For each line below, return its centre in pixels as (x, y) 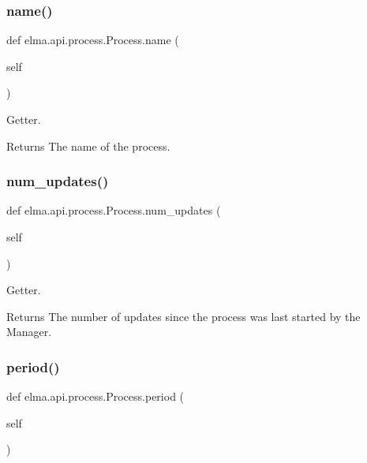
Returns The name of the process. (88, 146)
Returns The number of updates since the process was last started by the (183, 316)
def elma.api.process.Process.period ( (95, 396)
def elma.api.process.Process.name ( (93, 40)
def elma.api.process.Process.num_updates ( (114, 210)
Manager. (29, 332)
